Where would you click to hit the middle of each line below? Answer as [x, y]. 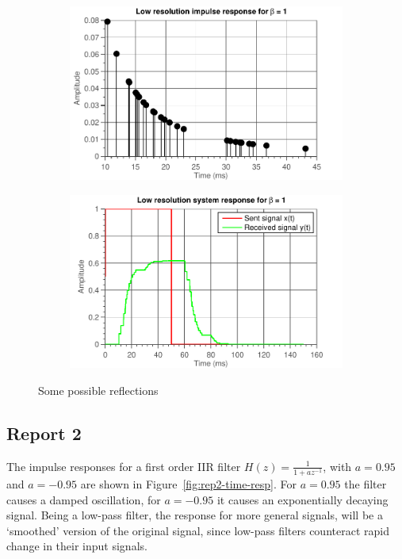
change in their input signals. [77, 546]
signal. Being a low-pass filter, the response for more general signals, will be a [195, 515]
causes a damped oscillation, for [84, 499]
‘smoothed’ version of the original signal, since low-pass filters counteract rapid [198, 530]
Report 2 [44, 433]
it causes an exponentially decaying [302, 499]
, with [337, 466]
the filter [366, 483]
